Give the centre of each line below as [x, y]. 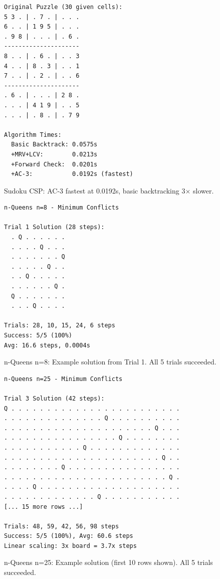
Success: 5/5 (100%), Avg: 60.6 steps [69, 536]
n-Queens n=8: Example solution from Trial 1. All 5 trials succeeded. [110, 362]
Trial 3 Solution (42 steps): [54, 398]
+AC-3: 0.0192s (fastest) [72, 174]
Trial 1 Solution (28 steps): [54, 227]
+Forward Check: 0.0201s [54, 164]
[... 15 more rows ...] [44, 507]
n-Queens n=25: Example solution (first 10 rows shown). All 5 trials [108, 562]
